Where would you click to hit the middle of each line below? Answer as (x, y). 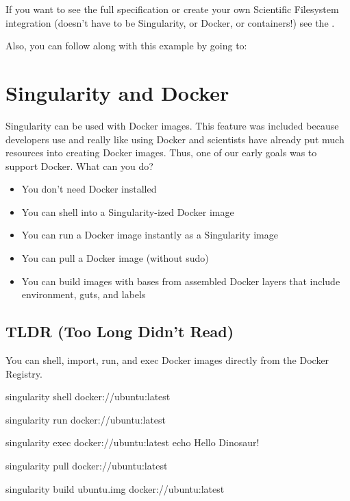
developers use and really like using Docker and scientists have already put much (175, 139)
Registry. (24, 373)
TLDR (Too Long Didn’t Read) (120, 331)
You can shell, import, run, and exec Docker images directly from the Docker (167, 360)
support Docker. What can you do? (79, 166)
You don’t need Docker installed (89, 189)
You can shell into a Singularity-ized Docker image (128, 211)
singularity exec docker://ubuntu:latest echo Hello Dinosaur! (133, 442)
